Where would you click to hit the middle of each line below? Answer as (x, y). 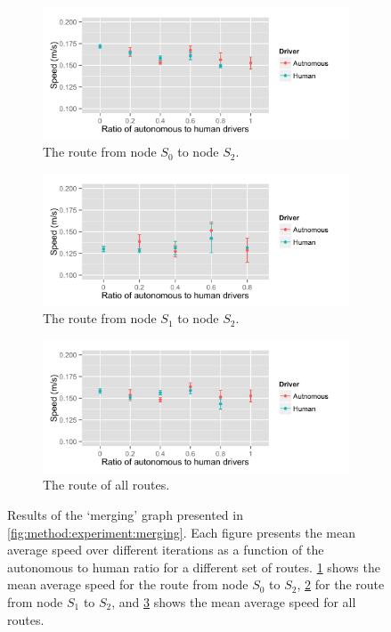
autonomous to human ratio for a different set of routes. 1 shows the (194, 567)
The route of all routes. (106, 485)
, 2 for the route (341, 584)
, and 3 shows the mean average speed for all (234, 601)
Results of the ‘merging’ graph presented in (125, 515)
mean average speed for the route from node (128, 584)
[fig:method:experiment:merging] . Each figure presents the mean (181, 532)
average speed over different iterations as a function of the (166, 550)
